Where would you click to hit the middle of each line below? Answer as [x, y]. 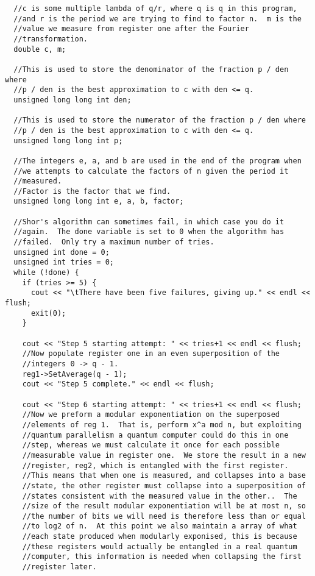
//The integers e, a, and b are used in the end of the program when [157, 161]
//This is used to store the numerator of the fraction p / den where [160, 120]
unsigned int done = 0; [62, 252]
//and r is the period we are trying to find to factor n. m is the [157, 19]
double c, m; [40, 49]
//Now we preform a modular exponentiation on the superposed [151, 415]
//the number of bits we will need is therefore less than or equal [164, 516]
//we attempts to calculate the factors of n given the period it [151, 171]
